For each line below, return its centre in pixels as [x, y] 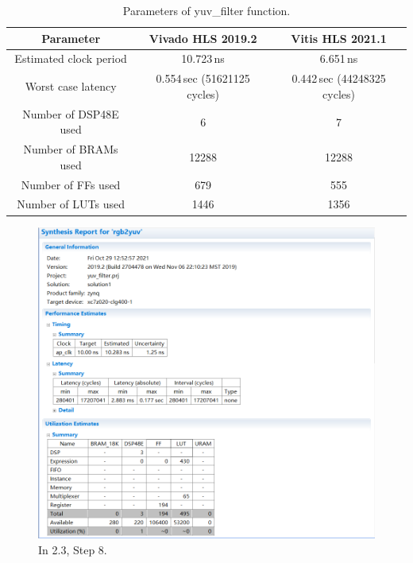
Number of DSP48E [71, 113]
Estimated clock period [71, 58]
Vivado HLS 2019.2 [203, 38]
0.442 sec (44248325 [339, 78]
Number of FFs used [71, 184]
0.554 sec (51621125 [203, 78]
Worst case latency [71, 86]
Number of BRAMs [71, 149]
